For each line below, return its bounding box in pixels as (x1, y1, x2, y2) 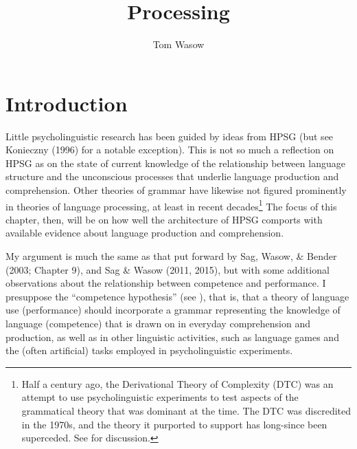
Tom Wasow (152, 37, 205, 52)
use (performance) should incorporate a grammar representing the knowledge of (5, 303, 341, 317)
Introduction (5, 89, 128, 117)
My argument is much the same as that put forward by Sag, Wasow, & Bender (5, 249, 337, 263)
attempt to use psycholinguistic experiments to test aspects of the (21, 390, 299, 404)
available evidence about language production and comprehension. (5, 226, 284, 240)
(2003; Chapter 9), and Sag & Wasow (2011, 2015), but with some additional (5, 262, 330, 276)
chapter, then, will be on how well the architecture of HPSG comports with (5, 212, 323, 226)
